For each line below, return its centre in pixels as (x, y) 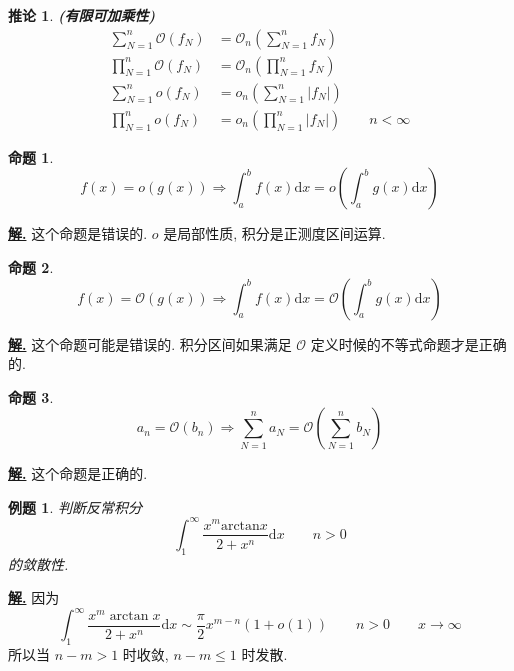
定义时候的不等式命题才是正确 (408, 343)
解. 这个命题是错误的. (78, 233)
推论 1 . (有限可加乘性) (82, 15)
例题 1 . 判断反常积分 (75, 506)
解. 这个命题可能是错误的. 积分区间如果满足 (150, 343)
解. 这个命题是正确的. (78, 473)
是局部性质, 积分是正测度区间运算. (274, 233)
